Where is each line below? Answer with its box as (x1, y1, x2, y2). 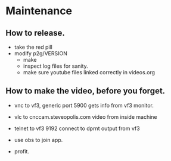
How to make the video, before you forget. (5, 86, 166, 96)
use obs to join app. (14, 136, 63, 143)
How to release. (5, 28, 65, 38)
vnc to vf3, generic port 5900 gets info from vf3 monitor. (14, 102, 154, 109)
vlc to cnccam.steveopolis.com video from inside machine (14, 113, 157, 120)
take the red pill (14, 43, 53, 50)
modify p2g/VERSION (14, 50, 68, 57)
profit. (14, 147, 29, 155)
